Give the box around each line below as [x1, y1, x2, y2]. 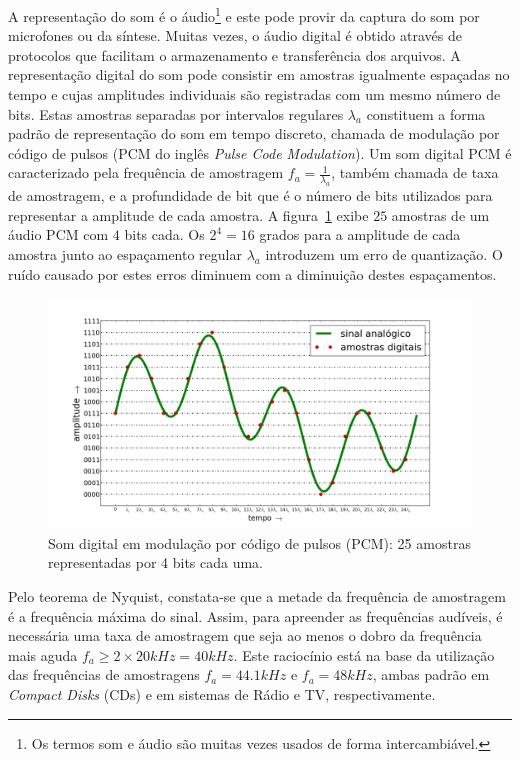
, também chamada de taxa [331, 162, 499, 183]
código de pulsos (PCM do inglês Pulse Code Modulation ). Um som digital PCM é [8, 142, 512, 163]
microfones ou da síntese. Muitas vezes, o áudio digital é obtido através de [8, 25, 462, 46]
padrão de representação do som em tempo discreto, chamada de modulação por [8, 123, 500, 144]
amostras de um [391, 204, 490, 225]
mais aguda [8, 644, 78, 665]
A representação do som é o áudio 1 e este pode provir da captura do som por [8, 3, 480, 26]
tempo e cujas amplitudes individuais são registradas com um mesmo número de [8, 84, 501, 105]
